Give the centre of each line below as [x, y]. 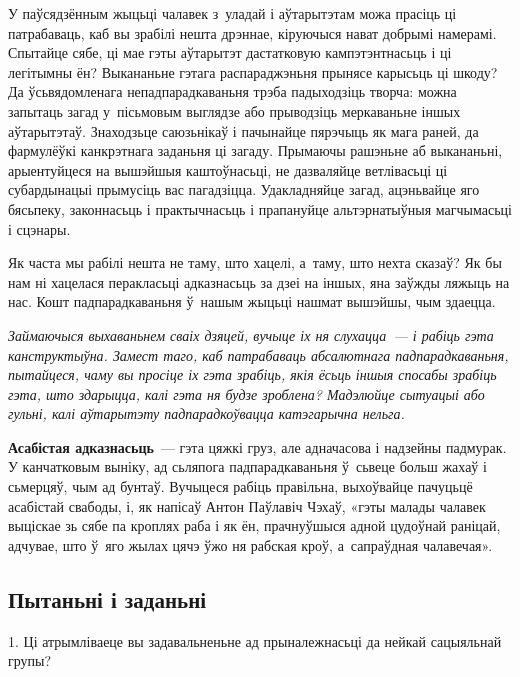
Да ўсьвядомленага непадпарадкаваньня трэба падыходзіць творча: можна [232, 91]
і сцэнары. [39, 228]
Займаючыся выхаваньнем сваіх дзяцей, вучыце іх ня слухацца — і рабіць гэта [251, 334]
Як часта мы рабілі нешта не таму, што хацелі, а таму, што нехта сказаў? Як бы [255, 262]
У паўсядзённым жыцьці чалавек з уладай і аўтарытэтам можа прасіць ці [232, 13]
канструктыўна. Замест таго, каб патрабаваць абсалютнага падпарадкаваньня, [258, 354]
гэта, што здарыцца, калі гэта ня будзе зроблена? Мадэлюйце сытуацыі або [246, 393]
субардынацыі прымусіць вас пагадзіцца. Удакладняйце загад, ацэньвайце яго [244, 189]
